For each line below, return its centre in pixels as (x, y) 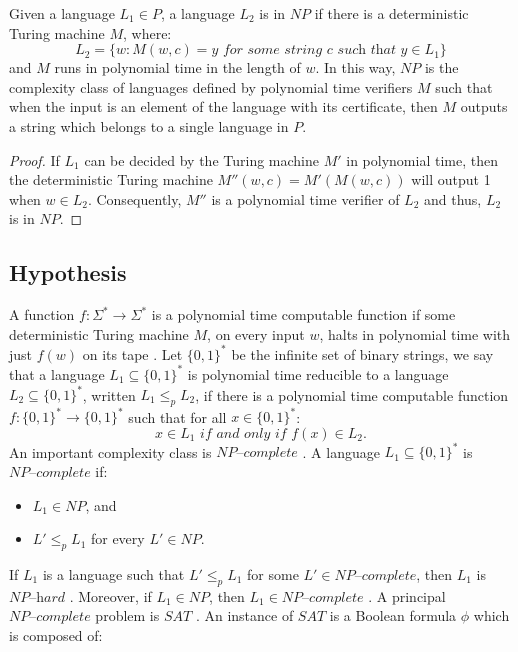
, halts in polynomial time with (415, 333)
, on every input (256, 333)
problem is (127, 615)
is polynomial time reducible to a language (318, 373)
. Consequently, (134, 198)
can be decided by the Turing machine (201, 159)
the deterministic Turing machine (111, 179)
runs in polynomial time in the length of (177, 67)
